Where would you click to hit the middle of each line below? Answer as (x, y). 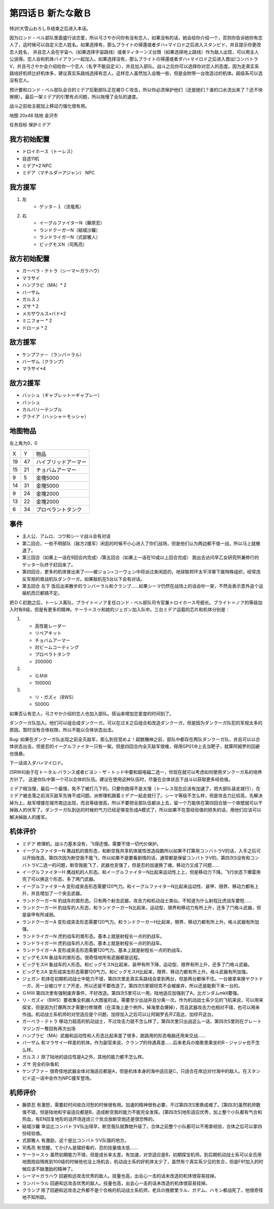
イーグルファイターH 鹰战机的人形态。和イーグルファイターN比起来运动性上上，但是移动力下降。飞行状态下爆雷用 (141, 872)
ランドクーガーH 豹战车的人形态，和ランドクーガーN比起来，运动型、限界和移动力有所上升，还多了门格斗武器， (139, 908)
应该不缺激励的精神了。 (51, 1169)
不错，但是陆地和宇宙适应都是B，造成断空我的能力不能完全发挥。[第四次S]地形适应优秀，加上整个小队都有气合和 (144, 1112)
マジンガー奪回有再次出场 (49, 1028)
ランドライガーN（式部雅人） (70, 237)
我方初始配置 (29, 139)
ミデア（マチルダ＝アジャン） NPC (58, 173)
